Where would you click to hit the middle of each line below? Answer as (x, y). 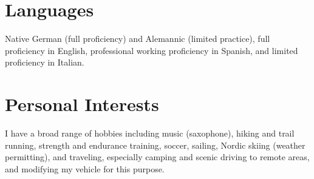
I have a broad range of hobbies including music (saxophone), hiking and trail (150, 133)
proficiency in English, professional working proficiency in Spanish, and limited (152, 50)
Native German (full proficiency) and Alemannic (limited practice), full (138, 39)
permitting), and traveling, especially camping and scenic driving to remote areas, (157, 157)
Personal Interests (82, 104)
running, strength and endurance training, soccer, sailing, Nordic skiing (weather (155, 145)
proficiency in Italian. (45, 62)
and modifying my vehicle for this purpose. (85, 168)
